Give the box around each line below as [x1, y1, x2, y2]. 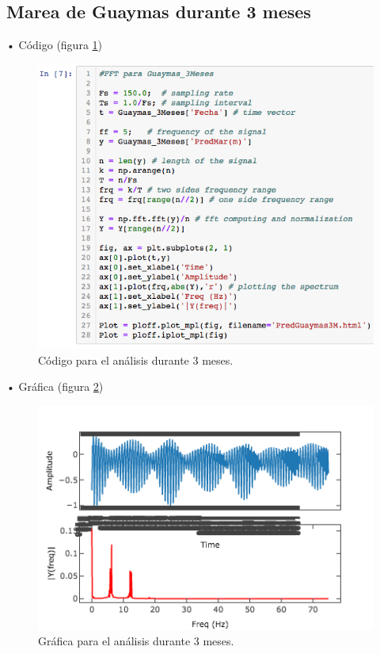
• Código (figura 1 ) [6, 36, 103, 53]
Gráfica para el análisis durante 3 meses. [38, 633, 234, 649]
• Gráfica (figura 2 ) [6, 378, 104, 395]
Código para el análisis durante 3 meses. [38, 351, 234, 368]
